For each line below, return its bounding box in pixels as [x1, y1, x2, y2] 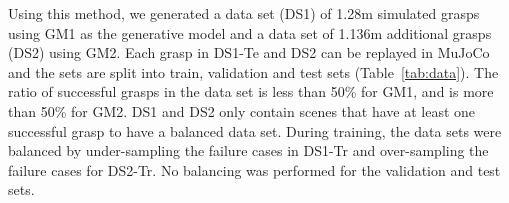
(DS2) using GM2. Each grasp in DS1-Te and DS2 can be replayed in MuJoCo [8, 42, 490, 63]
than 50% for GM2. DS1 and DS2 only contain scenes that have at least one [8, 100, 476, 121]
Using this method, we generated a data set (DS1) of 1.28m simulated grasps [8, 3, 480, 23]
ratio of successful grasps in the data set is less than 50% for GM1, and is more [8, 81, 494, 102]
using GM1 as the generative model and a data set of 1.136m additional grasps [8, 22, 492, 43]
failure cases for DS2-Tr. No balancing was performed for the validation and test [8, 159, 501, 180]
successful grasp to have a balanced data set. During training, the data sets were [8, 120, 502, 141]
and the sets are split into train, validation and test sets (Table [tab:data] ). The [8, 61, 499, 82]
